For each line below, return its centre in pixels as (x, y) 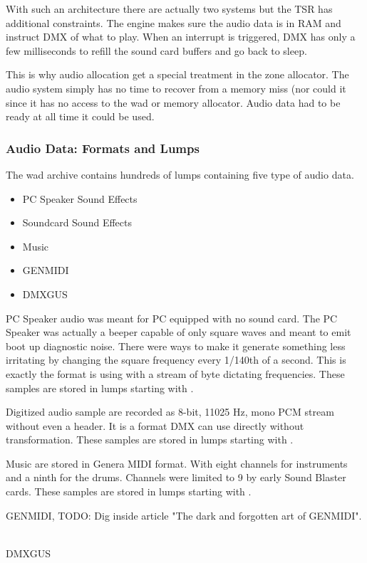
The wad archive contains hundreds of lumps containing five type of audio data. (180, 174)
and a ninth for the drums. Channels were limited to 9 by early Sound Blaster (176, 477)
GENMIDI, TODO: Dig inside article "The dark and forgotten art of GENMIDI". (184, 515)
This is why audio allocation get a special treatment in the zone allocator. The (177, 74)
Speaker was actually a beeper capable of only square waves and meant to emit (179, 332)
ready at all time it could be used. (80, 116)
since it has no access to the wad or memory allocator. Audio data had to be (173, 102)
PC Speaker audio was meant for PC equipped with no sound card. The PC (172, 318)
